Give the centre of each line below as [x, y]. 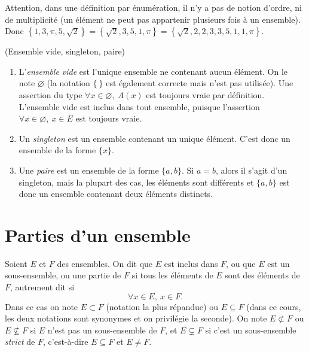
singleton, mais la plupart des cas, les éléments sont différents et [136, 182]
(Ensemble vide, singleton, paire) [65, 51]
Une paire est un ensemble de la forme [89, 170]
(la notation [68, 83]
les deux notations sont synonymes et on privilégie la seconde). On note [136, 318]
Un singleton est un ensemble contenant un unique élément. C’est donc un [154, 138]
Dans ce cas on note [42, 306]
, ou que [241, 263]
